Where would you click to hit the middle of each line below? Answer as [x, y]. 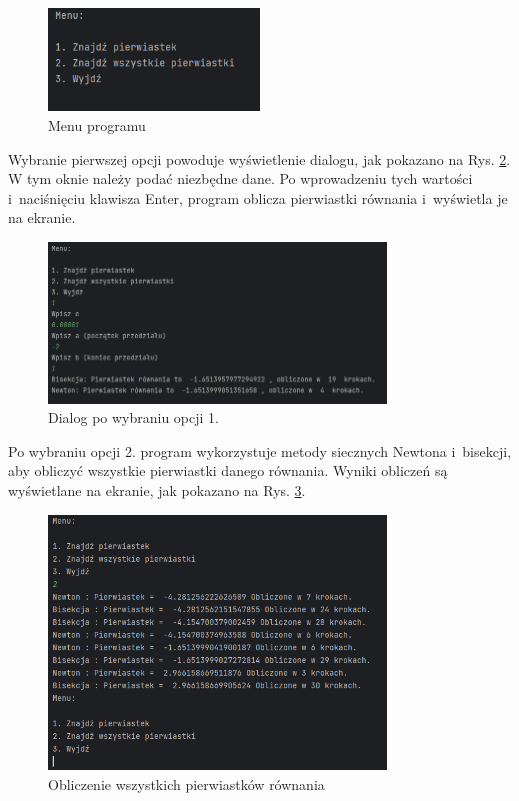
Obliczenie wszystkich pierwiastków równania [186, 783]
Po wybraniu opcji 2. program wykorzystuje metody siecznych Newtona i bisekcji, [260, 450]
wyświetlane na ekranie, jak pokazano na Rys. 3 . [157, 490]
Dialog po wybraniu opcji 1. [133, 417]
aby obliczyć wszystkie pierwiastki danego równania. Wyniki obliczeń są [228, 470]
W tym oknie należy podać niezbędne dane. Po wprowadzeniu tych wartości [240, 178]
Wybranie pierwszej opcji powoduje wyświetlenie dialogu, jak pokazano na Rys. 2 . [259, 158]
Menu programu [97, 125]
